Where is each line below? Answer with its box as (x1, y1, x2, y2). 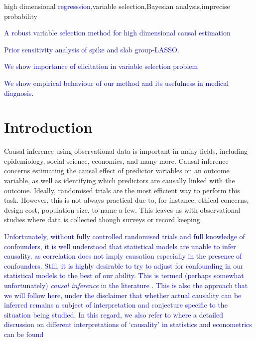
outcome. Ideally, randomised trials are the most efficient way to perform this (4, 185, 240, 195)
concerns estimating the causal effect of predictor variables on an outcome (4, 165, 230, 176)
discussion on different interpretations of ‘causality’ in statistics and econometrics (4, 319, 252, 330)
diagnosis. (4, 87, 34, 98)
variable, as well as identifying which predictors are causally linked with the (4, 175, 235, 186)
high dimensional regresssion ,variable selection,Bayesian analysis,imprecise (4, 1, 230, 11)
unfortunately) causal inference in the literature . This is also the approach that (4, 280, 248, 290)
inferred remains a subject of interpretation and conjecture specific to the (4, 300, 228, 310)
